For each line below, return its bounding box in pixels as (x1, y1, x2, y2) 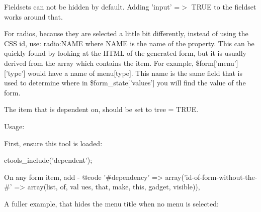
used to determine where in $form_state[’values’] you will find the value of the (4, 77, 246, 88)
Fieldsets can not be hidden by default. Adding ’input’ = (4, 2, 180, 12)
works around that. (4, 11, 63, 22)
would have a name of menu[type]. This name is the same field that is (28, 67, 242, 78)
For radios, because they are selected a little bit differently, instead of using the (4, 28, 248, 39)
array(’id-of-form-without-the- (165, 171, 257, 182)
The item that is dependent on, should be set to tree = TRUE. (4, 104, 199, 115)
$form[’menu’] (196, 57, 238, 68)
